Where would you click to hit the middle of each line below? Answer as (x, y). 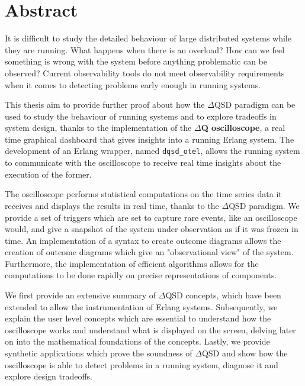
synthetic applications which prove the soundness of (99, 353)
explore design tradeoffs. (49, 376)
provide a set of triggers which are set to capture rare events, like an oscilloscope (151, 217)
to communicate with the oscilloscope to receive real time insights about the (143, 163)
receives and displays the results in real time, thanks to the (112, 205)
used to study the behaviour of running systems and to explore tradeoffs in (141, 116)
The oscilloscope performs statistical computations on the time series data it (143, 194)
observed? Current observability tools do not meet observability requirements (145, 73)
